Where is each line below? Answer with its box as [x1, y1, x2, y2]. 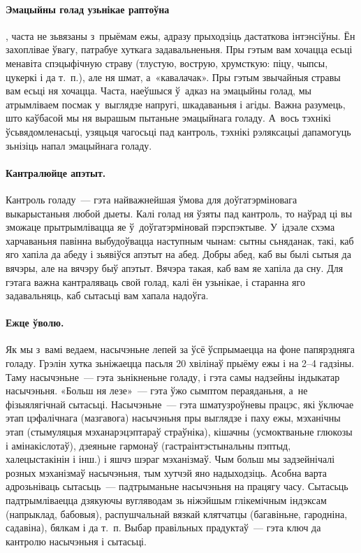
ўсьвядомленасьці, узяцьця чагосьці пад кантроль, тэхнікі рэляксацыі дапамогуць [6, 124, 351, 138]
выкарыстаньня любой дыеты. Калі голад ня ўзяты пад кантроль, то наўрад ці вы [6, 206, 353, 220]
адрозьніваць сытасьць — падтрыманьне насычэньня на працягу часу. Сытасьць [6, 479, 348, 494]
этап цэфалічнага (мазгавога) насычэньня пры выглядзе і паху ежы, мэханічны [6, 410, 341, 425]
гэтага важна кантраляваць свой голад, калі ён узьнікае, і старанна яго [6, 274, 305, 289]
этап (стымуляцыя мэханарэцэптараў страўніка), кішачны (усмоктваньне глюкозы [6, 424, 353, 439]
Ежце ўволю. [6, 315, 64, 330]
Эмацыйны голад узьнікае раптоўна [6, 1, 170, 16]
